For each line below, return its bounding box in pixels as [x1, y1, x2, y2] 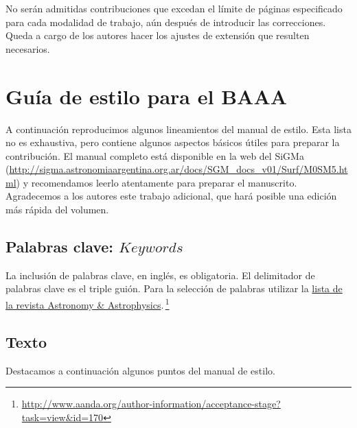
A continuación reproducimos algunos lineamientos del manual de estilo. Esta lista [5, 121, 352, 136]
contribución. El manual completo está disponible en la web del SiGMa [5, 148, 304, 163]
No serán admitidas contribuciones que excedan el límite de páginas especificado [5, 1, 343, 15]
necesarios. [5, 41, 50, 56]
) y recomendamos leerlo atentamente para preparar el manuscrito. [16, 175, 297, 189]
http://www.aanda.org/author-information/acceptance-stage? [21, 396, 281, 411]
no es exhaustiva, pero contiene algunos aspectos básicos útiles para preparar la [5, 135, 340, 150]
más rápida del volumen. [5, 202, 109, 217]
